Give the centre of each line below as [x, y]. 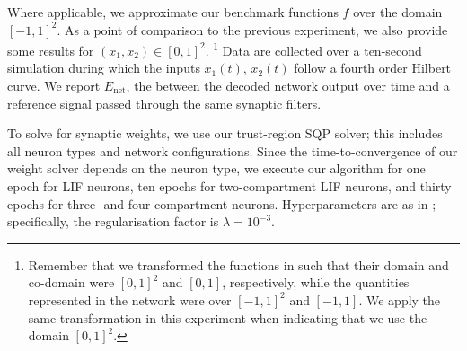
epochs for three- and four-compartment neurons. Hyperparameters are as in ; [222, 203]
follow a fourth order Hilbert [373, 68]
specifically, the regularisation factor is [113, 221]
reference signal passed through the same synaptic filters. [164, 103]
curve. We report [54, 86]
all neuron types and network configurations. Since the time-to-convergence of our [233, 150]
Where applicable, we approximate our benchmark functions [173, 12]
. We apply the [400, 299]
